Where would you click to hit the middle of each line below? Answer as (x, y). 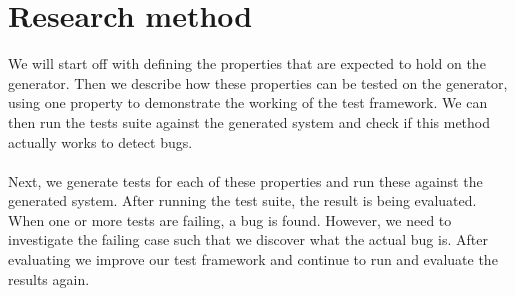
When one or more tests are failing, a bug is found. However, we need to (230, 219)
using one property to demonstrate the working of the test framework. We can (248, 102)
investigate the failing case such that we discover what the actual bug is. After (248, 239)
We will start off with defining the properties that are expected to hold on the (247, 63)
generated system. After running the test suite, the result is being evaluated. (242, 200)
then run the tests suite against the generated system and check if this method (249, 121)
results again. (49, 278)
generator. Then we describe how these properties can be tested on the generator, (258, 82)
